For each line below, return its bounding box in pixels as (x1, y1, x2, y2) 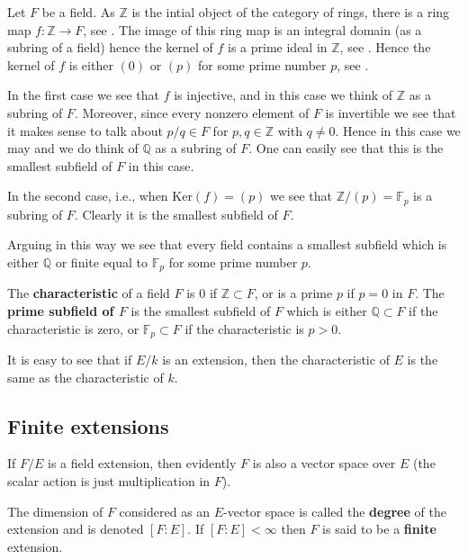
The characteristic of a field (7, 284, 170, 302)
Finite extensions (7, 411, 169, 439)
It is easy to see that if (7, 350, 132, 369)
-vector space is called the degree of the (223, 501, 446, 520)
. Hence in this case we (335, 121, 461, 140)
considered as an (119, 501, 211, 520)
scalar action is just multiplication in (7, 472, 211, 491)
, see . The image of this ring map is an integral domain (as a (83, 20, 422, 39)
